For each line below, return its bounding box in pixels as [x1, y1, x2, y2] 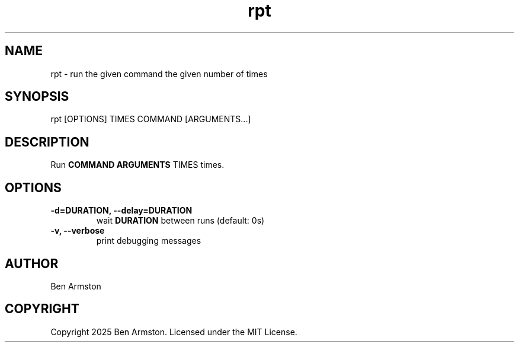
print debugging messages [96, 235, 201, 246]
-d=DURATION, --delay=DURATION [50, 205, 193, 216]
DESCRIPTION [5, 134, 89, 149]
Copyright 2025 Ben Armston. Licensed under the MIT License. [50, 326, 297, 337]
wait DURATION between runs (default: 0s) [96, 215, 265, 226]
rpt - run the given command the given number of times [50, 68, 268, 79]
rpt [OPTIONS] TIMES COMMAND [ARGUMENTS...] [50, 114, 251, 125]
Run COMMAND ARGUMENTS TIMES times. [50, 160, 225, 170]
